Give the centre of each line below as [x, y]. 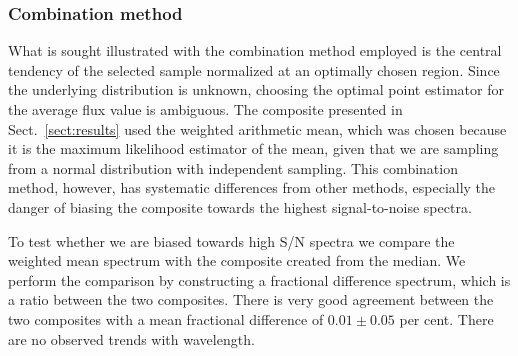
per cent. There [446, 318]
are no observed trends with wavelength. [131, 338]
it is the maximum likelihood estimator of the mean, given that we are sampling [253, 148]
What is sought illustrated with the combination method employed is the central [255, 50]
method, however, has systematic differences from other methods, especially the [252, 187]
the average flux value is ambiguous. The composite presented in [205, 109]
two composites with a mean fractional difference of [166, 318]
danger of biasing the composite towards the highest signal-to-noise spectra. [240, 206]
